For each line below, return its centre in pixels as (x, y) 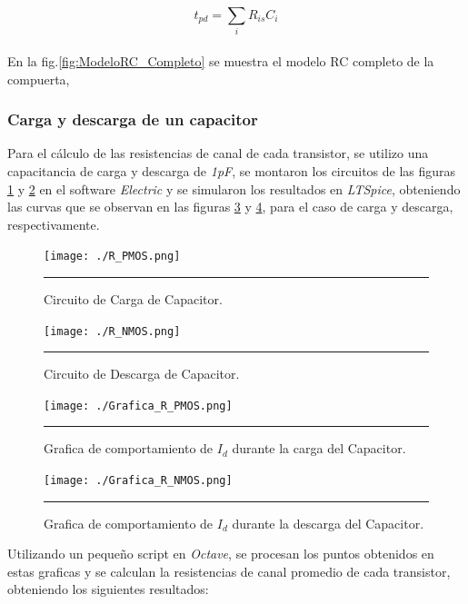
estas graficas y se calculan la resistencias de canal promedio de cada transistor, (229, 571)
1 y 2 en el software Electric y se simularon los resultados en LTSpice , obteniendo (234, 188)
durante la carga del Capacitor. (319, 448)
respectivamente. (54, 224)
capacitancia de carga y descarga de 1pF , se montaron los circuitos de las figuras (232, 170)
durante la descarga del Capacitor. (328, 523)
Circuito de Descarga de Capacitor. (142, 374)
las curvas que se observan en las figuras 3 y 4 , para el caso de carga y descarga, (230, 207)
